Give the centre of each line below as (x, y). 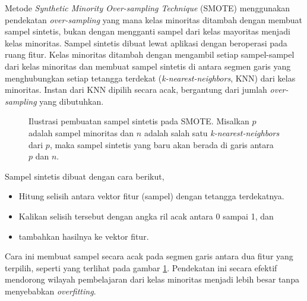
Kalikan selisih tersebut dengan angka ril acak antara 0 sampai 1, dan (146, 216)
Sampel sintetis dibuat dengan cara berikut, (85, 176)
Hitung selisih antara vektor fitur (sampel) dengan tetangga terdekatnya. (151, 196)
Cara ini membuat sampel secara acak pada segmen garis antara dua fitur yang (149, 256)
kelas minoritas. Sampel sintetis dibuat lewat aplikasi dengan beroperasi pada (146, 43)
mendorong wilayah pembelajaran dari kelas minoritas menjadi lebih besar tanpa (152, 279)
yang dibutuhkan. (72, 101)
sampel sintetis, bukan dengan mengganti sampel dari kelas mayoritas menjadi (148, 31)
